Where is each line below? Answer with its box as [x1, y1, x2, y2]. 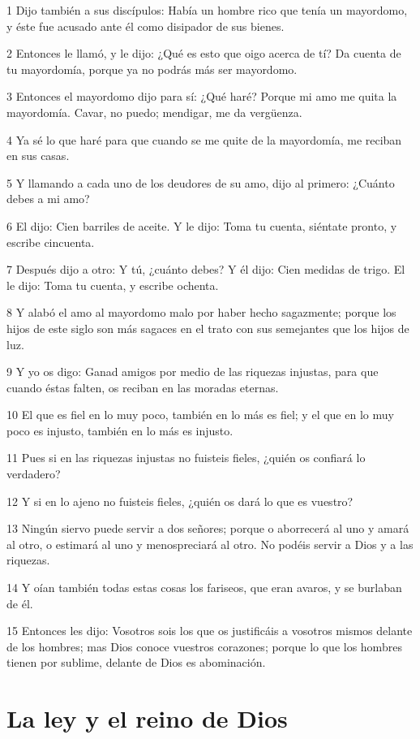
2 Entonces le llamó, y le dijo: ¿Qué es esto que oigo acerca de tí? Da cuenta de [6, 45, 401, 62]
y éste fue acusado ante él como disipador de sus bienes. [6, 17, 285, 34]
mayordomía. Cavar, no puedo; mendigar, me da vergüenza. [6, 103, 302, 120]
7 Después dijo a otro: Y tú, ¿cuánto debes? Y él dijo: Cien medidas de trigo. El [6, 261, 405, 278]
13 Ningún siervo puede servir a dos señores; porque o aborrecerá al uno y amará [6, 520, 409, 537]
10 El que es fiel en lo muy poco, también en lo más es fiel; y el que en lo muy [6, 406, 394, 423]
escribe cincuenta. [6, 233, 95, 250]
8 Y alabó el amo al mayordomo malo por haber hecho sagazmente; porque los [6, 304, 396, 321]
